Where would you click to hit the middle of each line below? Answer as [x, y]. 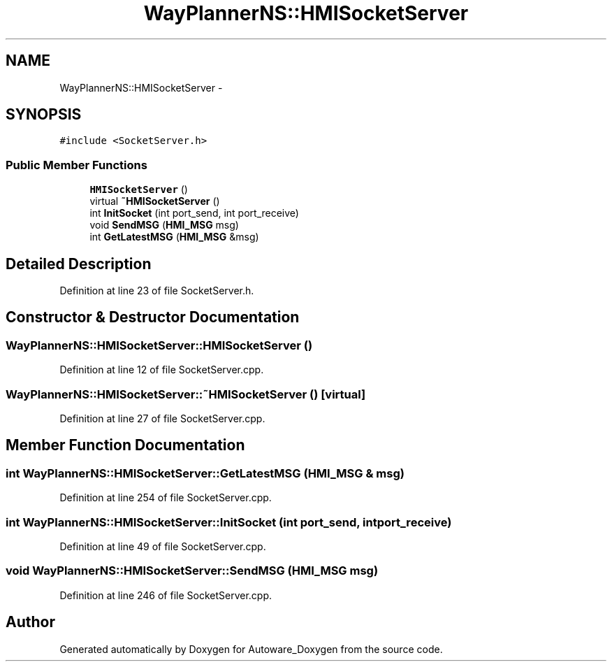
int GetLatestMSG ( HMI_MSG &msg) [174, 237]
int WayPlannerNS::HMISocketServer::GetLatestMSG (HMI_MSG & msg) [205, 473]
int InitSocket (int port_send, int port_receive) [194, 213]
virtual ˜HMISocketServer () [155, 201]
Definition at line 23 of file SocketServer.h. [157, 291]
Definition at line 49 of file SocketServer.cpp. [163, 546]
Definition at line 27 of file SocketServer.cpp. [162, 418]
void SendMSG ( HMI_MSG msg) [164, 225]
